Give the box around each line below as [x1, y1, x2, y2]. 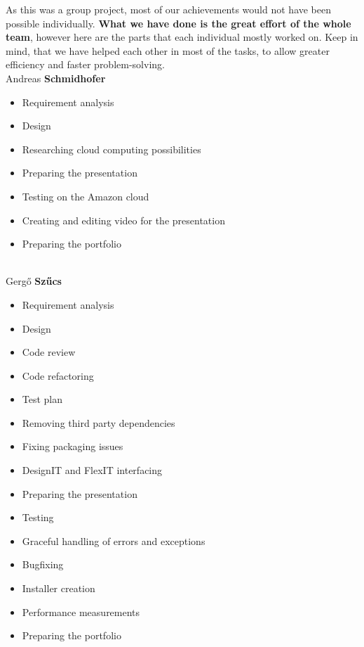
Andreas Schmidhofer [6, 70, 106, 85]
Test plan [22, 392, 63, 406]
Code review [22, 345, 76, 359]
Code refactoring [22, 368, 94, 383]
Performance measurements [22, 604, 140, 619]
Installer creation [22, 581, 95, 596]
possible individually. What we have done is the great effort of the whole [6, 15, 351, 30]
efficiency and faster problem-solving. [6, 57, 165, 72]
